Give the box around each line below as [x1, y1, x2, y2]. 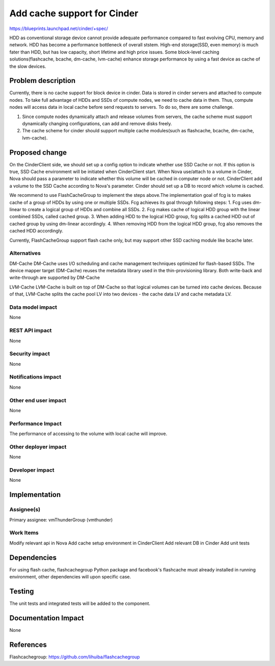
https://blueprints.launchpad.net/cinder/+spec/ [9, 25, 108, 32]
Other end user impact [9, 397, 66, 404]
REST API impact [9, 327, 52, 334]
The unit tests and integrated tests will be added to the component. [9, 600, 150, 606]
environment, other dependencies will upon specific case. [9, 573, 131, 580]
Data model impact [9, 304, 58, 311]
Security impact [9, 350, 50, 357]
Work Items [9, 529, 39, 536]
